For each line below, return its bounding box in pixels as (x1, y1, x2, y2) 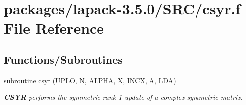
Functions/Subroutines (4, 52, 123, 67)
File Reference (4, 18, 104, 38)
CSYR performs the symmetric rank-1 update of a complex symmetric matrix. (4, 92, 243, 102)
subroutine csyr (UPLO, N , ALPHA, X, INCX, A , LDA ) (4, 75, 176, 85)
